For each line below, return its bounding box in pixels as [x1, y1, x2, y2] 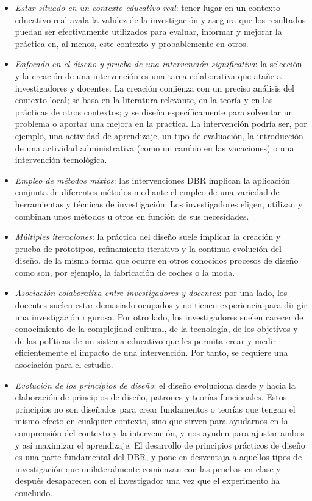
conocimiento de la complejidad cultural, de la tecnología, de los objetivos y [15, 322, 298, 335]
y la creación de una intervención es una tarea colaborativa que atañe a [15, 69, 282, 82]
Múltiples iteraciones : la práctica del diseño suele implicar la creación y [15, 230, 281, 243]
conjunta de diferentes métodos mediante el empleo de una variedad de [15, 186, 280, 198]
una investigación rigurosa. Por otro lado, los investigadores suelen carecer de [15, 310, 303, 323]
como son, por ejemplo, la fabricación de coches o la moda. [15, 265, 235, 278]
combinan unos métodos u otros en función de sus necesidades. [15, 209, 249, 222]
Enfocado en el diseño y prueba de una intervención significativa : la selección [15, 57, 302, 70]
